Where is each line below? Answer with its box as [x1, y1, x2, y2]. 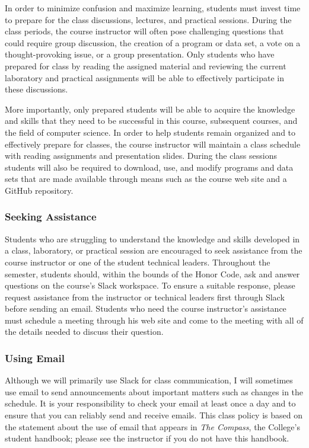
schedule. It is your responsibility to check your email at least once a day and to [5, 397, 296, 409]
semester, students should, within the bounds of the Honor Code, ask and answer [5, 267, 300, 280]
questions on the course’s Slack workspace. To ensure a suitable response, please [5, 279, 295, 292]
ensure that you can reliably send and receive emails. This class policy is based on [5, 409, 302, 421]
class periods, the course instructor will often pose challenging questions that [5, 25, 284, 37]
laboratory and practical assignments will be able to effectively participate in [5, 71, 284, 84]
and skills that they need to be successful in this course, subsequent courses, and [5, 114, 298, 127]
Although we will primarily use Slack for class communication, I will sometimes [5, 374, 293, 386]
